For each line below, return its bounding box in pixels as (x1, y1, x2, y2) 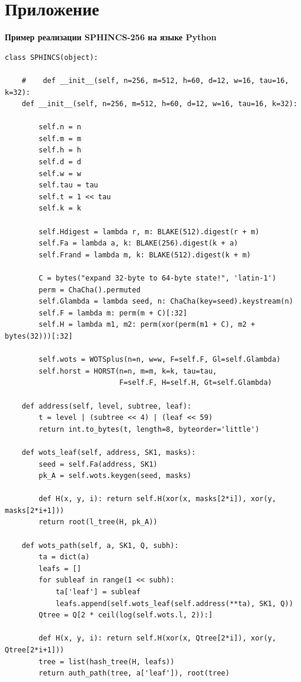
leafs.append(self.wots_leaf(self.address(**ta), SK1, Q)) (55, 599, 293, 608)
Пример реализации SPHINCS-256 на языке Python (5, 31, 217, 43)
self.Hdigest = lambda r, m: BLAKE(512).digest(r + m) (39, 227, 260, 236)
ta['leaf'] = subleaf (55, 588, 141, 597)
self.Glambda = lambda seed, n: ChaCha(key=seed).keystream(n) (39, 297, 293, 306)
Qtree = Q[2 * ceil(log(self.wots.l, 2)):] (39, 611, 213, 620)
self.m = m (39, 134, 81, 143)
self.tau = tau (39, 181, 98, 190)
